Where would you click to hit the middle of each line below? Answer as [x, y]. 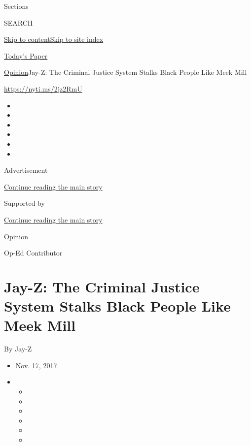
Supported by [24, 203]
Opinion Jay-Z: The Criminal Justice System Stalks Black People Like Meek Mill [125, 72]
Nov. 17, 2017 [36, 365]
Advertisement [26, 170]
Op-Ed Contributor [33, 253]
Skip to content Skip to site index [54, 39]
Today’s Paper [26, 55]
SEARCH [18, 22]
